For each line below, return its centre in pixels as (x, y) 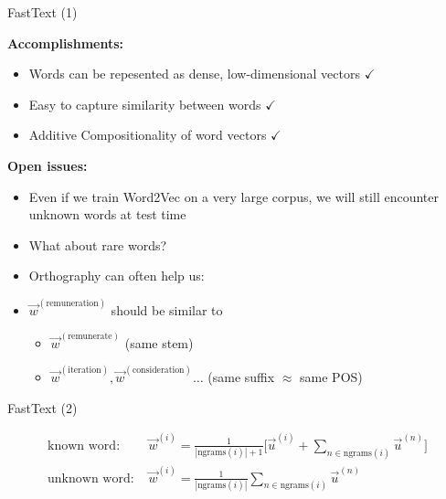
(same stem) (159, 342)
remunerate (90, 337)
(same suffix (241, 377)
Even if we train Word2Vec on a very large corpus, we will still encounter (234, 196)
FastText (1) (42, 12)
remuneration (72, 303)
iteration (85, 371)
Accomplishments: (66, 42)
